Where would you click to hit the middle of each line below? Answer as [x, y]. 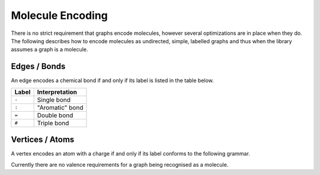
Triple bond [53, 123]
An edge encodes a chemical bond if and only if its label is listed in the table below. [113, 80]
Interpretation [57, 92]
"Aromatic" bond [60, 108]
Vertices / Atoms [43, 140]
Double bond [55, 115]
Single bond [54, 99]
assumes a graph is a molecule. [49, 50]
